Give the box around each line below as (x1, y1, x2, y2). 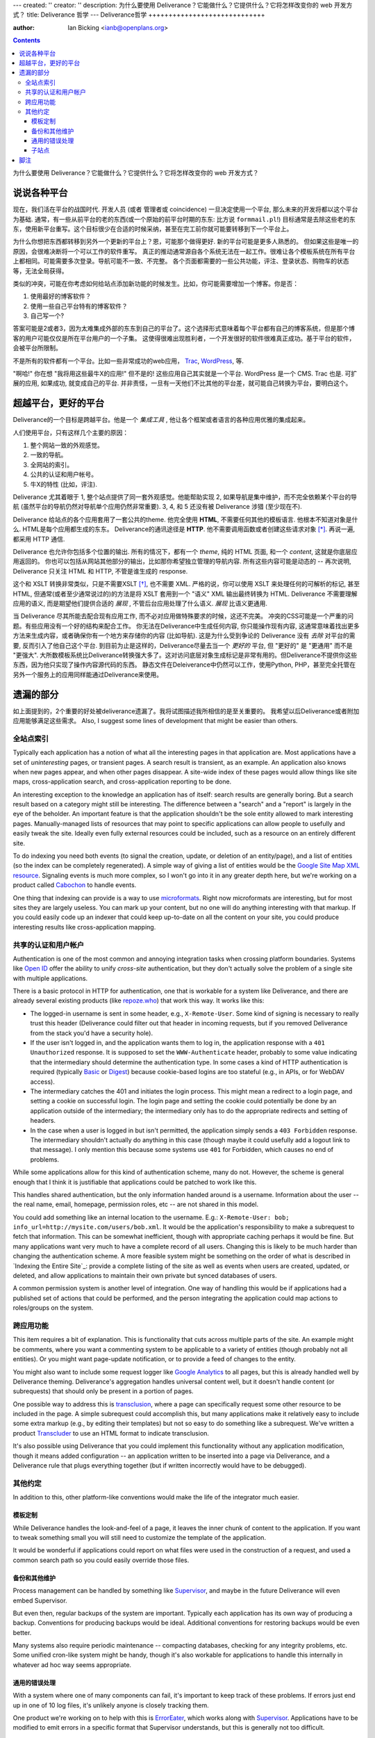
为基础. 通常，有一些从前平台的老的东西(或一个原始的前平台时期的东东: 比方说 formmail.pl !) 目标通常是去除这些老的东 (12, 215, 356, 223)
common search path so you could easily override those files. (12, 1556, 190, 1564)
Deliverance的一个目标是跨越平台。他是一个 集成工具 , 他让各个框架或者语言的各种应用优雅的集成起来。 (12, 416, 310, 424)
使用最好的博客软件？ (30, 292, 92, 300)
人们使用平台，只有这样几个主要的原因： (12, 428, 128, 437)
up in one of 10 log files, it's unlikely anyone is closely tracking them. (12, 1700, 210, 1709)
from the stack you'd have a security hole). (30, 1029, 153, 1037)
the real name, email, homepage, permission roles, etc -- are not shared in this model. (12, 1200, 259, 1209)
